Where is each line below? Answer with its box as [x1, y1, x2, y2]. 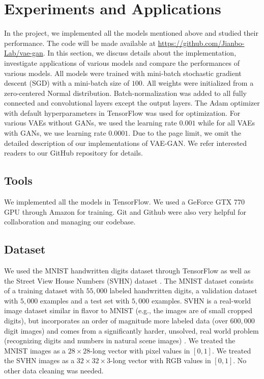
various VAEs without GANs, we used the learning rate [4, 117, 177, 128]
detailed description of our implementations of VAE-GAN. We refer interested [4, 137, 247, 148]
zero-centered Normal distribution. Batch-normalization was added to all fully [4, 87, 247, 98]
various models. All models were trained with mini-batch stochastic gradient [4, 67, 242, 78]
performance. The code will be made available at [4, 37, 156, 48]
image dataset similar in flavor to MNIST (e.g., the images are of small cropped [4, 305, 253, 316]
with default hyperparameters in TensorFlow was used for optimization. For [4, 107, 241, 118]
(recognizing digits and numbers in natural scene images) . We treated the [4, 335, 236, 346]
